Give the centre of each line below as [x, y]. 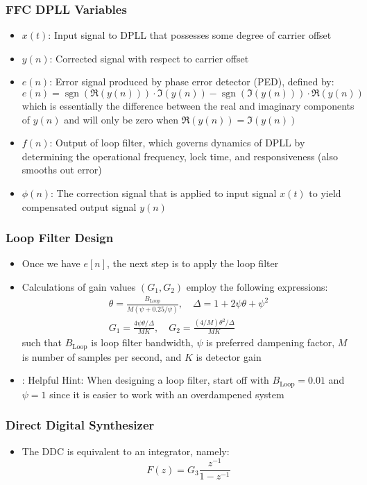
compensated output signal [79, 206]
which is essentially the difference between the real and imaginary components [188, 105]
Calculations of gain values [79, 286]
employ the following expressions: [257, 286]
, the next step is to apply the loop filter [193, 263]
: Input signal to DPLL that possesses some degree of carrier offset [190, 35]
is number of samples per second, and [102, 356]
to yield [325, 193]
